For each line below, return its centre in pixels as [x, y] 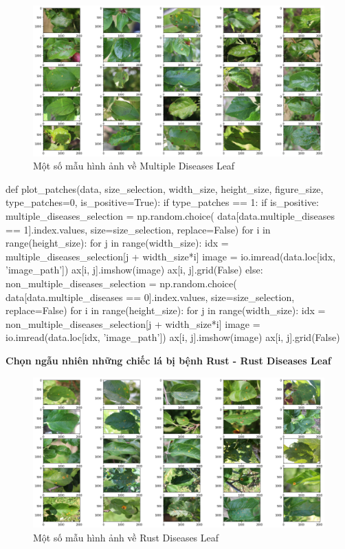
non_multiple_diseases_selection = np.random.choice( [121, 283]
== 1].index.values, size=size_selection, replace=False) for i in [138, 229]
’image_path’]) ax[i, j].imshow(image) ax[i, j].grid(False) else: [134, 270]
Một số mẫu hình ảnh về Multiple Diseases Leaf [134, 166]
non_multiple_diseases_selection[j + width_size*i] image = [133, 323]
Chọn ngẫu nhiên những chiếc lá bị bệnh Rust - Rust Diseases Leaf [168, 360]
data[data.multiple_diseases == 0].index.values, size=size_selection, [150, 297]
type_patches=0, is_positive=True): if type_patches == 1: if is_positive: [162, 202]
